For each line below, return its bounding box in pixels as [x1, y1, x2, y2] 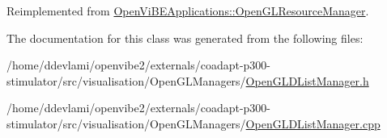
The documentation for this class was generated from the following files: [6, 29, 364, 46]
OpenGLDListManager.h [245, 72, 369, 89]
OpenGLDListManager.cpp [245, 115, 381, 132]
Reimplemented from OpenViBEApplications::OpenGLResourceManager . [6, 2, 369, 19]
